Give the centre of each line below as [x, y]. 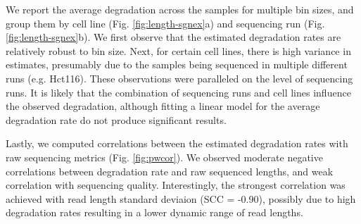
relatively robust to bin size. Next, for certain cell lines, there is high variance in [178, 50]
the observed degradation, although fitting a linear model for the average [163, 106]
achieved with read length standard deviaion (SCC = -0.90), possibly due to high [181, 198]
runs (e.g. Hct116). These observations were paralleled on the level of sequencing [179, 78]
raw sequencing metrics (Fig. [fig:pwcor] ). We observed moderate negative [164, 157]
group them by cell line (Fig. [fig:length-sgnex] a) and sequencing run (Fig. [165, 23]
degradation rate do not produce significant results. [116, 119]
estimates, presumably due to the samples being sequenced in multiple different [177, 64]
